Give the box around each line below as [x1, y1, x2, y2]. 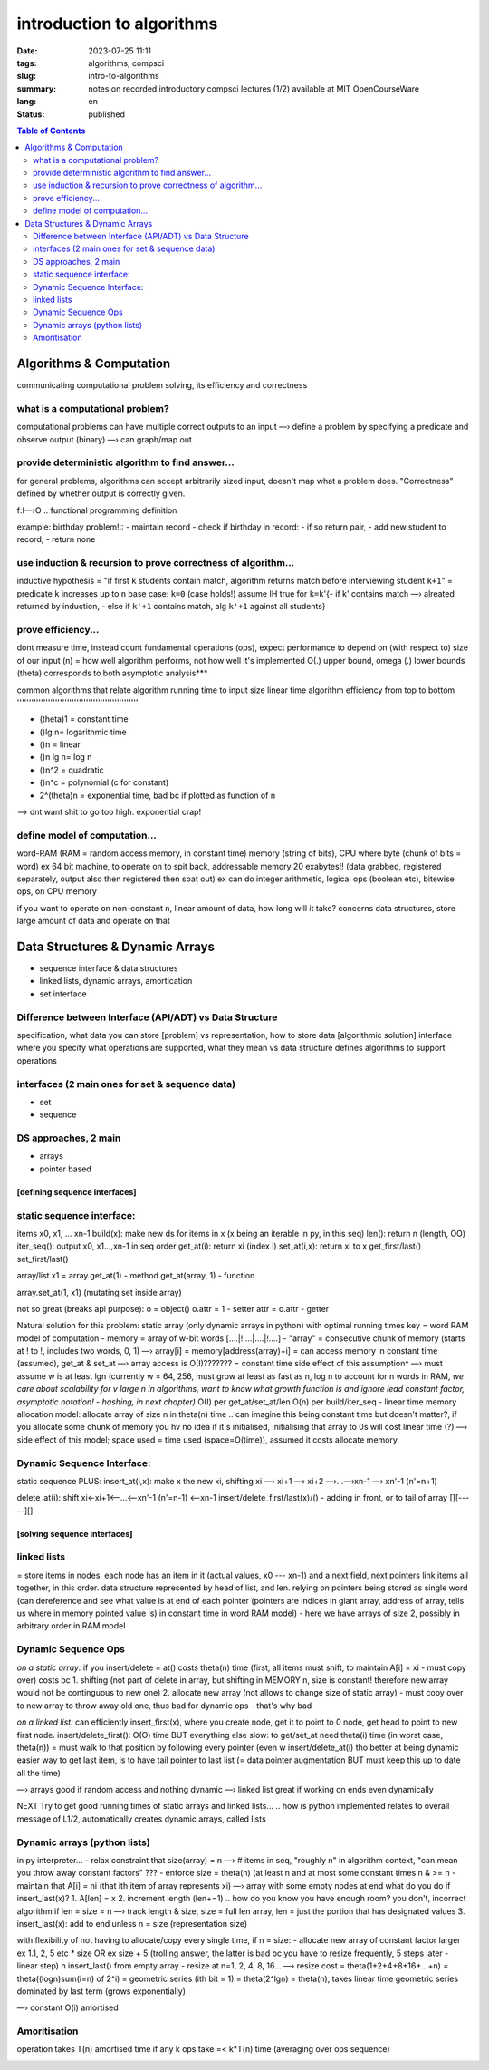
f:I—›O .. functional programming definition [16, 504, 177, 516]
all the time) [16, 1767, 61, 1778]
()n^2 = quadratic [39, 764, 104, 775]
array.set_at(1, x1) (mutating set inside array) [16, 1287, 183, 1297]
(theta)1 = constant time [39, 714, 129, 724]
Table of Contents [16, 125, 86, 136]
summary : [16, 83, 57, 94]
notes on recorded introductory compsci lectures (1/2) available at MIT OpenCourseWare [88, 83, 420, 94]
